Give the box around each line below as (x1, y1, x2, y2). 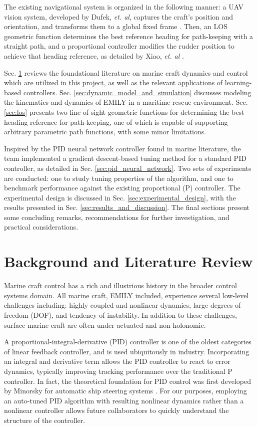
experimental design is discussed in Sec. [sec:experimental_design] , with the (4, 192, 236, 202)
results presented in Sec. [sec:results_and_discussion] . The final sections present (4, 202, 250, 212)
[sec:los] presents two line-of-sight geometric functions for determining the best (4, 106, 244, 117)
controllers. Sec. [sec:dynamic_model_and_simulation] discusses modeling (23, 87, 251, 97)
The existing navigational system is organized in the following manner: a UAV (4, 2, 244, 12)
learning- (224, 77, 252, 88)
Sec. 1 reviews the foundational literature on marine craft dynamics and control (4, 67, 248, 78)
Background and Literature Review (4, 251, 253, 272)
